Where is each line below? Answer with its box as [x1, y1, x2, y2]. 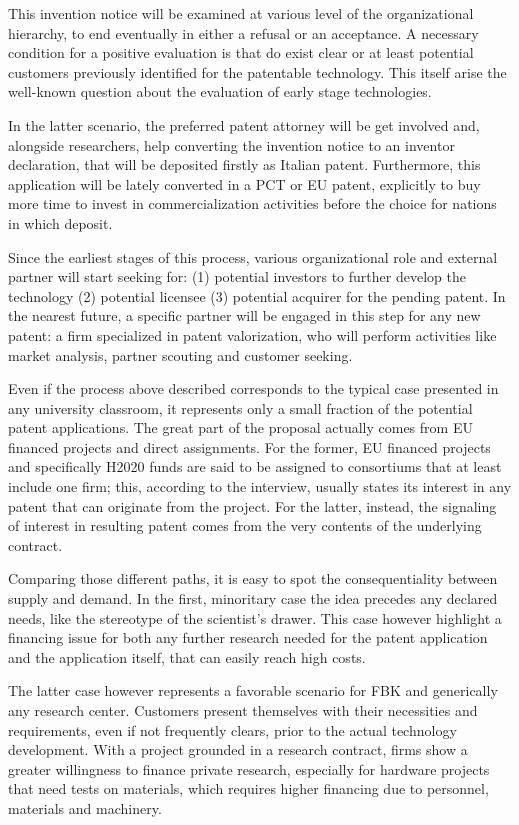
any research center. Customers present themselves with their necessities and [8, 700, 478, 720]
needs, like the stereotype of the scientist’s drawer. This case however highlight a [8, 607, 502, 628]
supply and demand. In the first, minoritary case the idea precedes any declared [8, 588, 498, 609]
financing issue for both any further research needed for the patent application [8, 627, 488, 648]
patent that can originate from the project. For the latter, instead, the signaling [8, 495, 497, 516]
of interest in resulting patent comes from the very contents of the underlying [8, 515, 482, 536]
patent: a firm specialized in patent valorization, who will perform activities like [8, 324, 497, 345]
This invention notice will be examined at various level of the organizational [8, 3, 474, 23]
